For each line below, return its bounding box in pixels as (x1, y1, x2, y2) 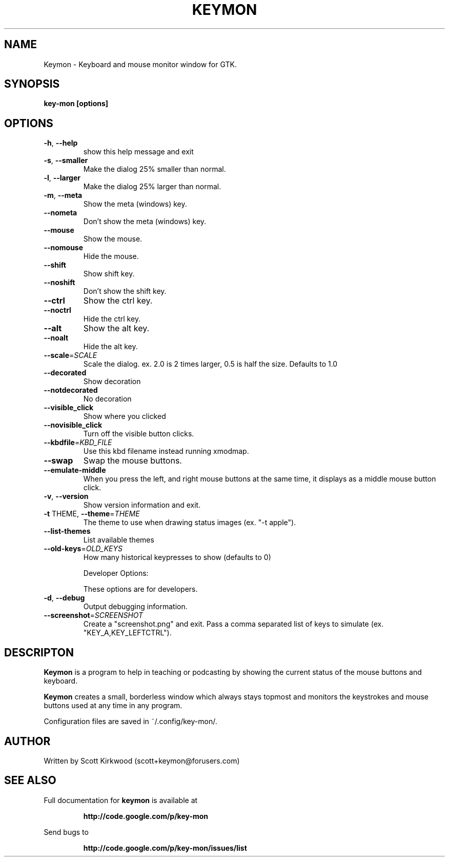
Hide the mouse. (83, 252, 139, 261)
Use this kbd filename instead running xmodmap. (83, 447, 249, 456)
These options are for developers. (83, 585, 198, 594)
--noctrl (44, 306, 71, 315)
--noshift (44, 278, 75, 287)
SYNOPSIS (4, 77, 60, 91)
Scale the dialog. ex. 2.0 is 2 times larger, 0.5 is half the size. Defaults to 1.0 (83, 359, 338, 369)
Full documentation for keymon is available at (44, 795, 198, 805)
